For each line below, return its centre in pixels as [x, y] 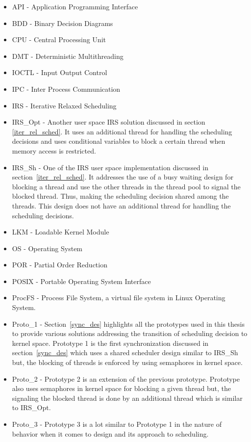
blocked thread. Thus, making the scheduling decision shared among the [120, 196]
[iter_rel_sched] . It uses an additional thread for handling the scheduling [122, 131]
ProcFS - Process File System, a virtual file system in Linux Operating [119, 298]
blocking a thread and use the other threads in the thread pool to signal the [126, 186]
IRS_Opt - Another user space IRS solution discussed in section [109, 122]
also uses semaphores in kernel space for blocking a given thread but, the [122, 388]
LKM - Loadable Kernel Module [61, 232]
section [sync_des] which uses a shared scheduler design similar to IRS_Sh [125, 352]
